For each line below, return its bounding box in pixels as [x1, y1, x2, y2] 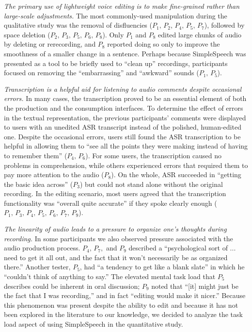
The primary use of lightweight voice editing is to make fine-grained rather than [4, 1, 240, 11]
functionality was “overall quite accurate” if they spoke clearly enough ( [4, 198, 217, 208]
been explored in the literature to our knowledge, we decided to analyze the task [4, 309, 243, 319]
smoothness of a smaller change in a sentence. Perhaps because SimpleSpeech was [4, 48, 246, 58]
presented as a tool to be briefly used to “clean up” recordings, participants [4, 58, 228, 68]
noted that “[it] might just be [151, 281, 238, 291]
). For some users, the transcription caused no [85, 150, 221, 160]
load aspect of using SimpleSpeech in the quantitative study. [4, 319, 183, 329]
